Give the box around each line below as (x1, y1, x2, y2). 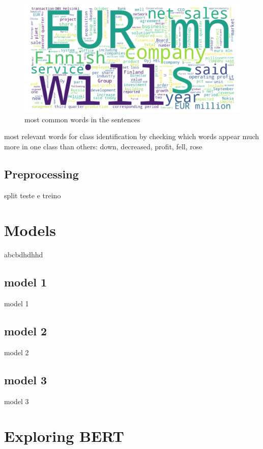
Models (4, 220, 56, 241)
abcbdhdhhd (4, 249, 43, 260)
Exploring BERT (4, 426, 124, 446)
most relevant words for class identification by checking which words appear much (4, 131, 259, 142)
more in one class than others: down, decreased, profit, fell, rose (4, 141, 202, 151)
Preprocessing (4, 166, 79, 181)
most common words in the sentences (24, 114, 140, 124)
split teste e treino (4, 190, 61, 200)
